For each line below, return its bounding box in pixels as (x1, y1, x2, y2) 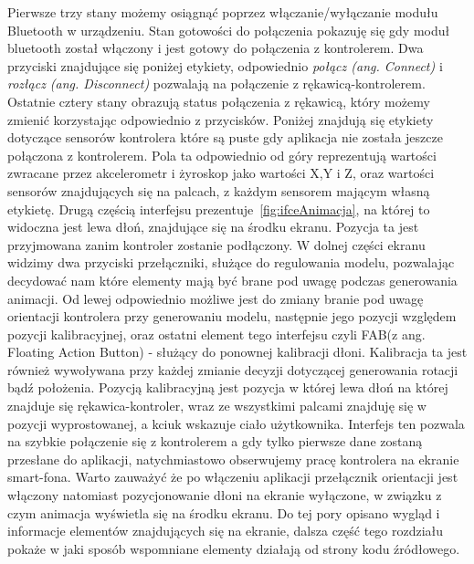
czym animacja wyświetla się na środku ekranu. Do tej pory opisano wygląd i (7, 503, 440, 522)
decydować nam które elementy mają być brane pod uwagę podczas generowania (7, 270, 458, 289)
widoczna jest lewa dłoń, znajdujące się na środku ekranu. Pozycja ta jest (7, 217, 419, 236)
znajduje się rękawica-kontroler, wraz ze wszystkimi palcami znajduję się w (7, 396, 427, 415)
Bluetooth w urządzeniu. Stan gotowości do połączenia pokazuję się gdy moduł (7, 20, 450, 39)
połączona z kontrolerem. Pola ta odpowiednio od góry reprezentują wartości (7, 145, 437, 164)
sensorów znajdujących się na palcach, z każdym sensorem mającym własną (7, 181, 430, 200)
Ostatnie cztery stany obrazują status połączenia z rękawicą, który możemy (7, 91, 430, 110)
